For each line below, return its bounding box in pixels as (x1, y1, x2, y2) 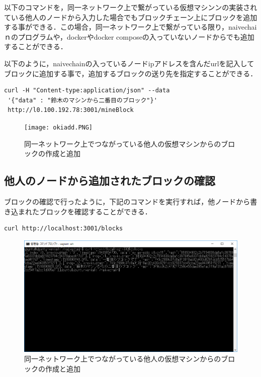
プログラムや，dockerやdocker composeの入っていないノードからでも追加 (18, 31, 254, 42)
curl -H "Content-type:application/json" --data (4, 87, 170, 94)
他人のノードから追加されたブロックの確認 (4, 173, 215, 188)
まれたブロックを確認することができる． (18, 206, 152, 216)
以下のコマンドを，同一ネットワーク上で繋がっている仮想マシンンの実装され (4, 2, 257, 12)
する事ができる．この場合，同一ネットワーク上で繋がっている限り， (4, 22, 229, 32)
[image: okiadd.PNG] (24, 123, 93, 131)
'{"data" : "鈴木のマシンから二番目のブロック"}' (8, 96, 157, 104)
